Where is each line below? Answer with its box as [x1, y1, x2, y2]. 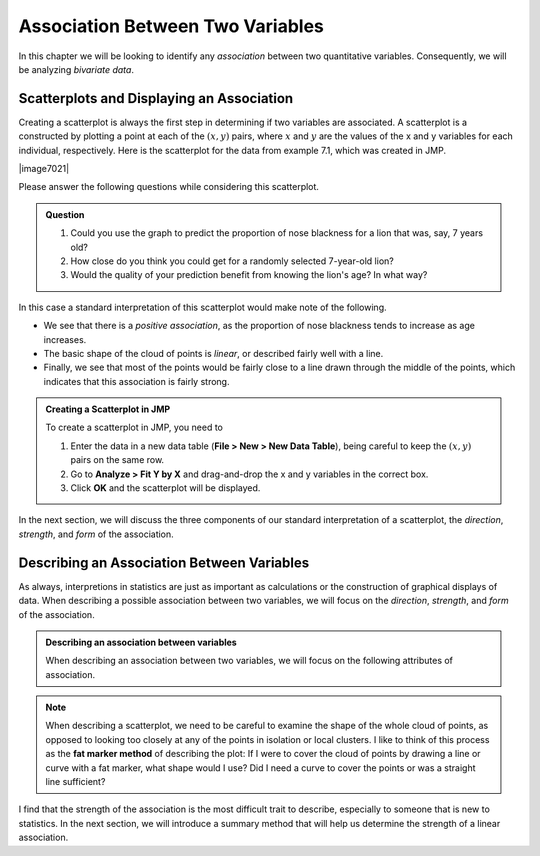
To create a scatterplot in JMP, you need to [45, 421, 224, 434]
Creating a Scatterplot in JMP [45, 403, 171, 415]
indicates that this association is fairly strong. [43, 375, 230, 387]
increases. [43, 333, 87, 345]
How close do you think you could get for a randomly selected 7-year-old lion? [70, 255, 394, 267]
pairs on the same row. [70, 454, 165, 466]
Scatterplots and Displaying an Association [18, 90, 294, 107]
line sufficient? [45, 776, 106, 788]
